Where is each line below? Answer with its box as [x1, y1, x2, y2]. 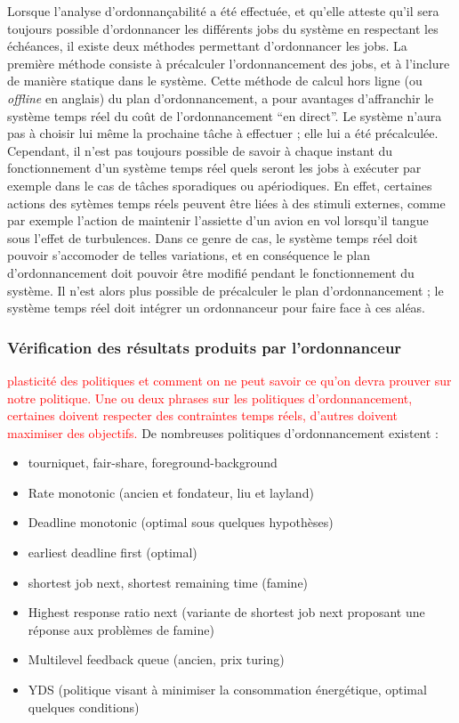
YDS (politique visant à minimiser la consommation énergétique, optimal [28, 680, 427, 699]
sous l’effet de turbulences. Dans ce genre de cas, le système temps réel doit [7, 228, 418, 247]
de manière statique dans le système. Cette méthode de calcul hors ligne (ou [7, 71, 423, 90]
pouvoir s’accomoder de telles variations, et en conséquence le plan [7, 246, 370, 264]
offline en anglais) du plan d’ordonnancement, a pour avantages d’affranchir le [7, 88, 434, 107]
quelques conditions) [28, 697, 140, 716]
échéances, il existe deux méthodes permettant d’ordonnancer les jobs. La [7, 37, 407, 55]
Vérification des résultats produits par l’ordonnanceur [7, 336, 402, 358]
